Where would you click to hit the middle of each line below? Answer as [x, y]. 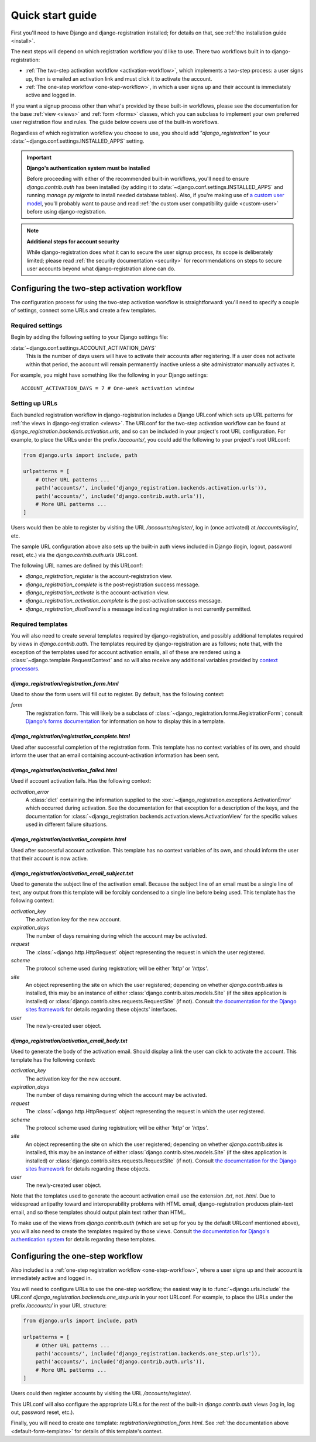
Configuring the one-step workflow [77, 1256]
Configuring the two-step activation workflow [97, 288]
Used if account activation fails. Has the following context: [81, 781]
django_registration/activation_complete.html [68, 839]
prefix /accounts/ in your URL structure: [59, 1305]
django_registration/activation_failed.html [64, 770]
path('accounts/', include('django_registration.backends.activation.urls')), [151, 488]
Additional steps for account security [73, 241]
